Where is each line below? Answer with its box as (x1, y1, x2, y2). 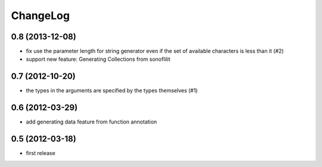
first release (26, 150, 56, 157)
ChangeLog (11, 9, 70, 22)
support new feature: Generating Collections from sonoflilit (26, 55, 171, 63)
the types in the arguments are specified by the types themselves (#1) (26, 87, 198, 94)
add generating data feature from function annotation (26, 118, 157, 125)
